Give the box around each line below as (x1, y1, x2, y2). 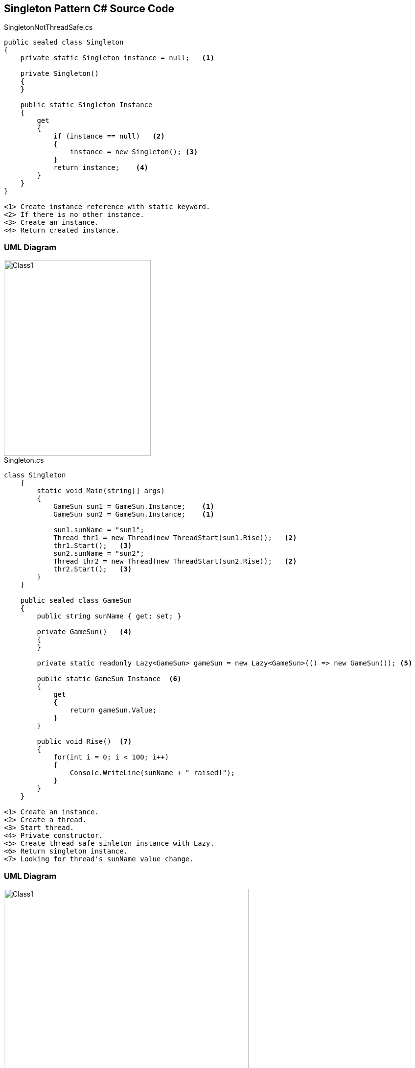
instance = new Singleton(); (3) (69, 148, 198, 156)
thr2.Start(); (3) (53, 565, 132, 573)
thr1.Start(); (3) (53, 542, 132, 550)
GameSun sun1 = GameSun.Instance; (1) (53, 502, 214, 511)
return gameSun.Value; (69, 706, 157, 714)
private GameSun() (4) (37, 628, 132, 636)
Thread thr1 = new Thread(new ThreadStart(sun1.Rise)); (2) (53, 534, 297, 542)
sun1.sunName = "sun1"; (53, 526, 144, 534)
